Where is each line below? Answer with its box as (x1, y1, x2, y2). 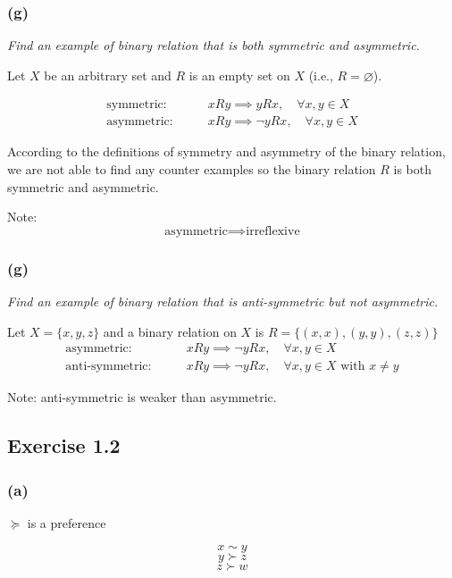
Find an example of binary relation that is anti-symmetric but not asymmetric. (7, 292, 439, 311)
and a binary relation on (103, 322, 237, 340)
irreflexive (246, 224, 300, 238)
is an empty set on (188, 65, 290, 84)
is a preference (27, 513, 106, 532)
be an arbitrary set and (44, 65, 172, 84)
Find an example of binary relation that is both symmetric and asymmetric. (7, 36, 420, 54)
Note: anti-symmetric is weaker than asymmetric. (7, 388, 277, 406)
